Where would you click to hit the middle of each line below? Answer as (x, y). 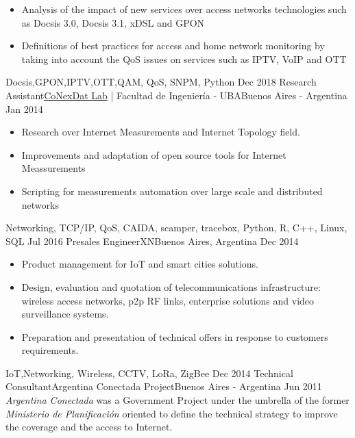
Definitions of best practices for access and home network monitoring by (173, 46)
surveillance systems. (65, 314)
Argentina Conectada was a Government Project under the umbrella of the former (177, 400)
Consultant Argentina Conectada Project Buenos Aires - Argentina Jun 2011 (164, 386)
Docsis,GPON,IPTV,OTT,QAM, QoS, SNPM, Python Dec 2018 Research (161, 82)
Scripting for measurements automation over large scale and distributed (172, 191)
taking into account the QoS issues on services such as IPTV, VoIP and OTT (184, 59)
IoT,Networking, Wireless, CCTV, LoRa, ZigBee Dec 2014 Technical (149, 373)
